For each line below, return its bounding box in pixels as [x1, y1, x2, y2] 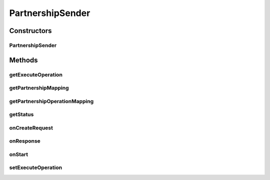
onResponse [9, 137, 41, 144]
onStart [9, 150, 28, 157]
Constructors [9, 26, 52, 35]
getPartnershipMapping [9, 84, 69, 91]
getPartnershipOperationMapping [9, 97, 94, 104]
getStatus [9, 111, 34, 118]
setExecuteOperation [9, 164, 62, 171]
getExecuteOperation [9, 71, 62, 78]
